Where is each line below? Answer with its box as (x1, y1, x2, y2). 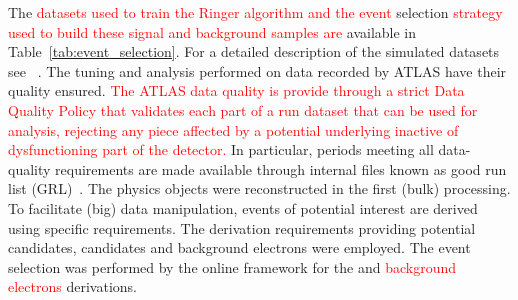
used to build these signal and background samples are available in (8, 21, 417, 42)
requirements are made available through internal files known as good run (55, 158, 507, 179)
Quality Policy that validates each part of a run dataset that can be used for (8, 99, 478, 120)
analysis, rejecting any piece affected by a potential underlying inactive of (8, 119, 459, 140)
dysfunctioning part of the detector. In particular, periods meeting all (8, 139, 434, 160)
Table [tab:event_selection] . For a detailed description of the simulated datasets (8, 41, 500, 62)
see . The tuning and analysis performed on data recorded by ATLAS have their (8, 60, 507, 81)
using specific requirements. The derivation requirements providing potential (8, 217, 476, 238)
